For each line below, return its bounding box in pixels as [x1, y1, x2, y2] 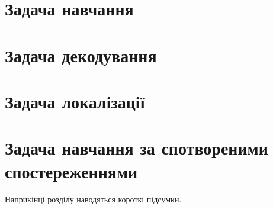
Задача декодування [5, 43, 157, 67]
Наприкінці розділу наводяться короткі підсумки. [5, 193, 182, 205]
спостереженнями [5, 159, 138, 183]
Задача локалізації [5, 89, 145, 113]
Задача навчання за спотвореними [5, 136, 268, 160]
